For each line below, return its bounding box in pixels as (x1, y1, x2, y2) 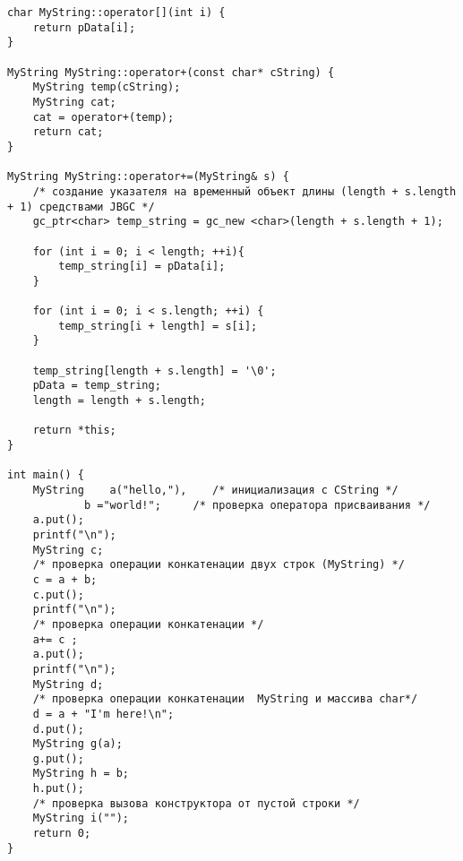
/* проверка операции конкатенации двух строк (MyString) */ (32, 558, 405, 572)
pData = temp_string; (32, 379, 161, 392)
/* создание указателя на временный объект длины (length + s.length (32, 185, 457, 198)
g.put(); (32, 752, 84, 765)
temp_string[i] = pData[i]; (58, 260, 226, 273)
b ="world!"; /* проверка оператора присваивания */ (83, 498, 431, 512)
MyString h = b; (32, 767, 130, 780)
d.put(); (32, 722, 84, 736)
